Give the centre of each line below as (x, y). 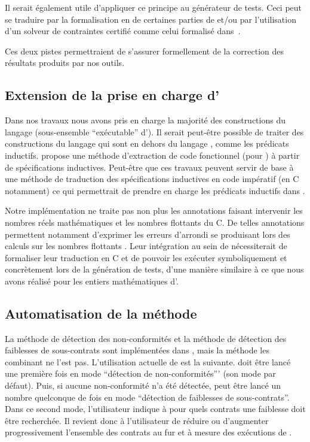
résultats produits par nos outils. (65, 63)
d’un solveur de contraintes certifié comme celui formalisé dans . (123, 31)
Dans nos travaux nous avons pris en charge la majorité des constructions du (145, 120)
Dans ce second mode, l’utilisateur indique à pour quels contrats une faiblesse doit (155, 409)
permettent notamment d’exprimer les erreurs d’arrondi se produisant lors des (148, 234)
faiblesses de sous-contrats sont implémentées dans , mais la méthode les (137, 350)
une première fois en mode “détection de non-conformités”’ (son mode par (140, 373)
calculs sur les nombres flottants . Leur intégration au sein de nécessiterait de (146, 246)
